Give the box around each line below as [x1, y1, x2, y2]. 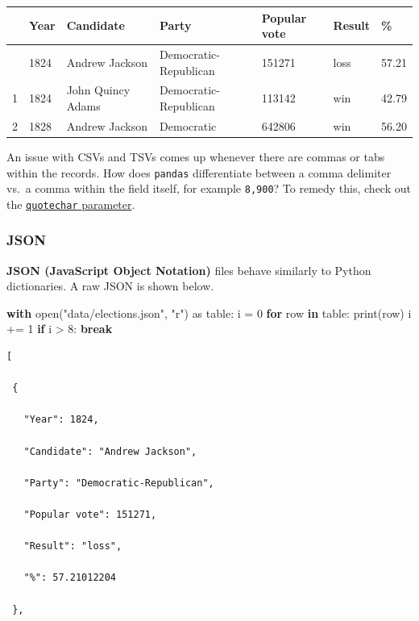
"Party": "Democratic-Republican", [23, 477, 214, 489]
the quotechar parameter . [6, 195, 135, 212]
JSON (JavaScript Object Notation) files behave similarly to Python [6, 261, 371, 278]
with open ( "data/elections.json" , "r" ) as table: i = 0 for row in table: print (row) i [6, 304, 412, 321]
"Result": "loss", [23, 540, 122, 552]
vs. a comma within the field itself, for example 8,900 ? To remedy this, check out [6, 180, 411, 197]
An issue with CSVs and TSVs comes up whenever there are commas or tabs [6, 148, 385, 165]
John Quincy [66, 81, 131, 98]
